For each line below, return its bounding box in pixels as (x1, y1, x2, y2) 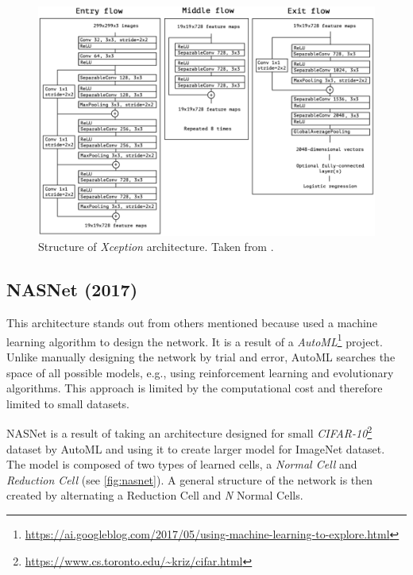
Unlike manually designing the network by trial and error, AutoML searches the (6, 349, 396, 365)
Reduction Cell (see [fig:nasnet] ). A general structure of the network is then (6, 471, 373, 488)
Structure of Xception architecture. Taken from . (38, 238, 274, 255)
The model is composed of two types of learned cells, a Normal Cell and (6, 456, 357, 473)
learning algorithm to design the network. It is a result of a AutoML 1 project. (6, 330, 383, 349)
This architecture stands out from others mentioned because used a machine (6, 315, 377, 331)
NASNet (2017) (6, 277, 138, 302)
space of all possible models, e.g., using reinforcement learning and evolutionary (6, 364, 394, 380)
